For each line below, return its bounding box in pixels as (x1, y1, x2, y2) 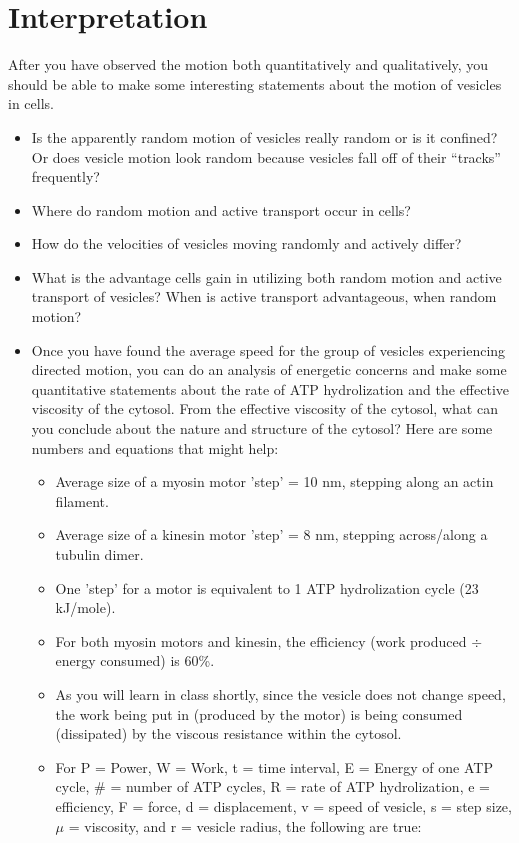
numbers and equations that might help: (31, 437, 279, 458)
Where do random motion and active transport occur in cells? (31, 199, 411, 220)
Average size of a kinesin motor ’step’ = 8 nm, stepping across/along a (55, 524, 488, 545)
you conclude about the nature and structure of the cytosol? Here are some (31, 418, 493, 439)
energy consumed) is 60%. (55, 650, 215, 671)
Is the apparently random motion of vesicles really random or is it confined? (31, 126, 498, 147)
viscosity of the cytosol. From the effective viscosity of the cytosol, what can (31, 398, 498, 419)
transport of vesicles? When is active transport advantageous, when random (31, 286, 497, 307)
